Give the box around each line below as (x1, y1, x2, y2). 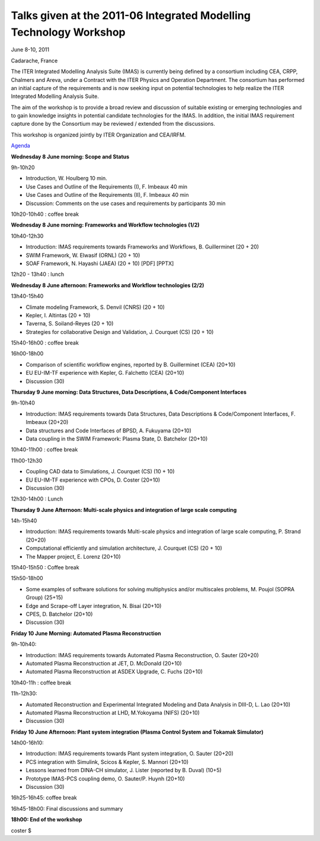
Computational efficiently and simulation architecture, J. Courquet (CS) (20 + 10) (25, 544, 222, 552)
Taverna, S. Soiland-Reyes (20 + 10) (25, 320, 114, 327)
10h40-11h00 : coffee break (11, 446, 78, 453)
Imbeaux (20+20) (25, 419, 69, 426)
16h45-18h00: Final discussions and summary (11, 805, 123, 812)
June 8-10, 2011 (11, 46, 50, 53)
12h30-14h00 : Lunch (11, 495, 63, 502)
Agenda (11, 142, 31, 149)
